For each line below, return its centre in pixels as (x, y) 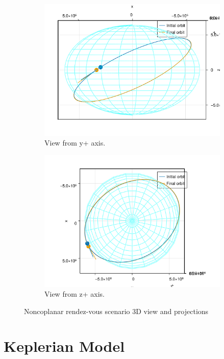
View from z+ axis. (74, 294)
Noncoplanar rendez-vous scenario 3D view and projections (116, 311)
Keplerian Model (64, 346)
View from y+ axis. (75, 143)
